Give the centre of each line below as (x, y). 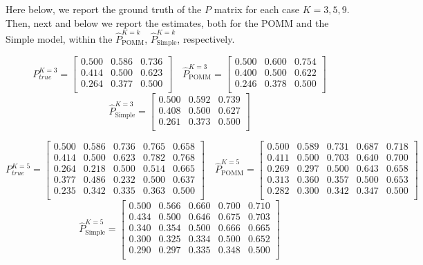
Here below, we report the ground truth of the (104, 9)
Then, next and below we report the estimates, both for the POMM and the (167, 22)
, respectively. (206, 38)
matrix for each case (257, 9)
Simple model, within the (59, 38)
